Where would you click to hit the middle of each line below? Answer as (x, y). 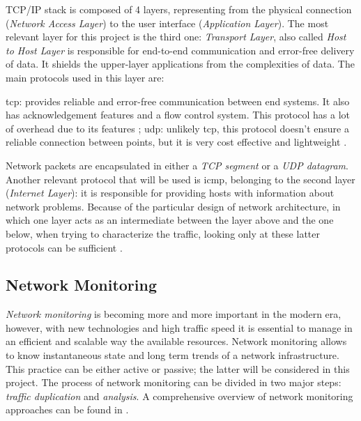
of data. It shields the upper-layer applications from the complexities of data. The (180, 64)
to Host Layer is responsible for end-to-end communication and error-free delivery (180, 50)
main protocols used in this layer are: (85, 77)
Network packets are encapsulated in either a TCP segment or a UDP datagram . (177, 165)
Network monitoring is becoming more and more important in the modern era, (174, 314)
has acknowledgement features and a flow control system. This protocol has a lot (178, 115)
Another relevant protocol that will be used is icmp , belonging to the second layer (180, 179)
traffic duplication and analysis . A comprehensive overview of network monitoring (179, 396)
